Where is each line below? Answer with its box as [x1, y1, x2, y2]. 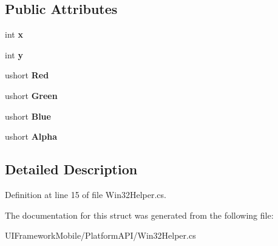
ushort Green [5, 89, 58, 101]
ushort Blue [5, 109, 51, 122]
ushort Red [5, 69, 49, 81]
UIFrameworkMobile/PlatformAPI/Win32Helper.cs [5, 229, 196, 242]
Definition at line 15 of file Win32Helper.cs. [5, 188, 166, 200]
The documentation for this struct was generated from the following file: [5, 208, 274, 221]
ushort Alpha [5, 130, 58, 143]
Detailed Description [5, 160, 138, 179]
